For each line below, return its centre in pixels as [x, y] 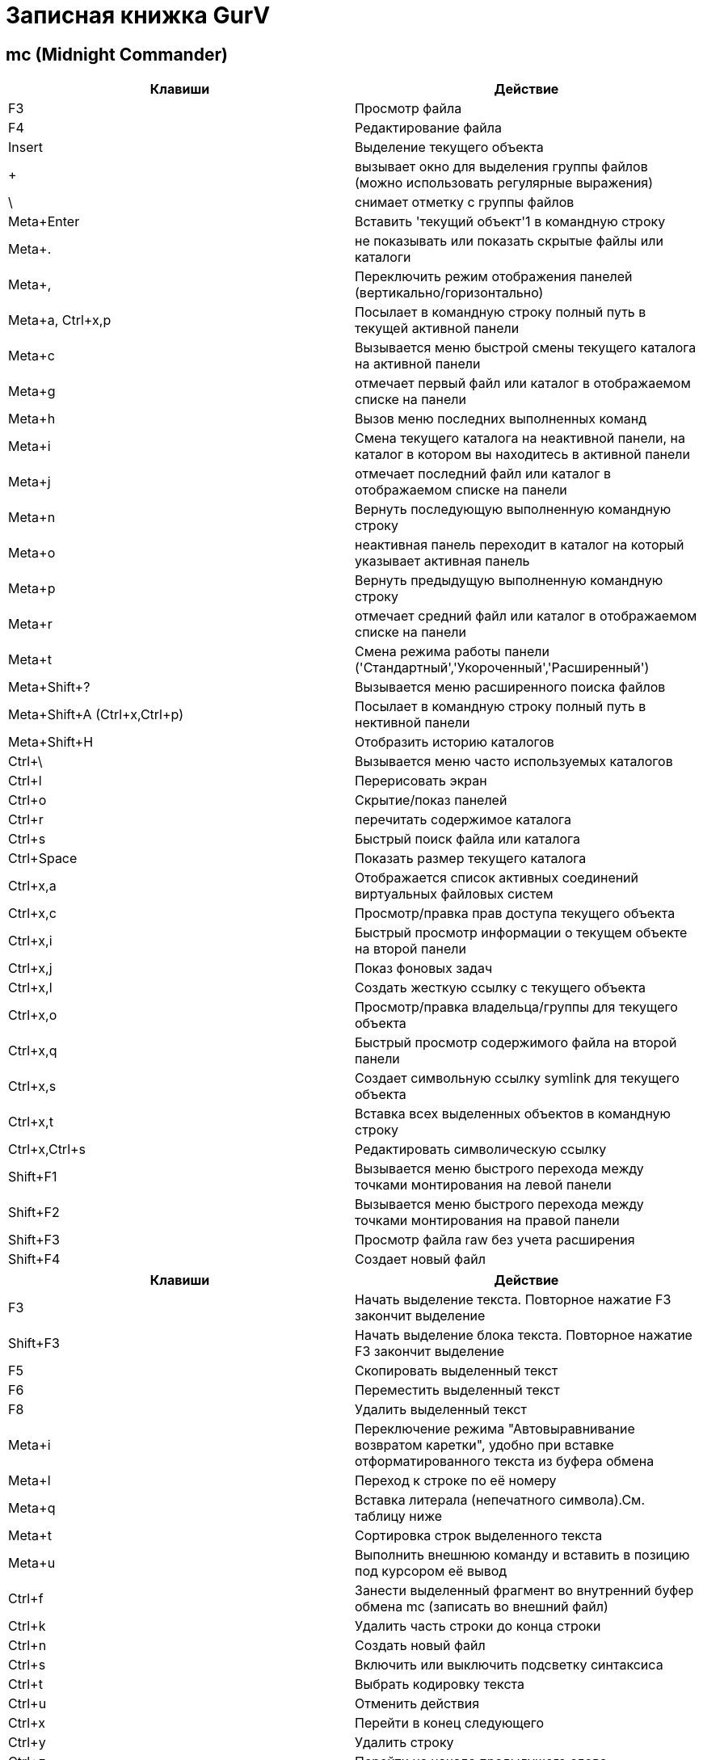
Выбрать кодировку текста [440, 1684]
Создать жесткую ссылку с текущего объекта [500, 988]
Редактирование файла [428, 128]
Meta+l [29, 1481]
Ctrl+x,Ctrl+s [47, 1149]
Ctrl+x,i [30, 941]
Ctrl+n [27, 1646]
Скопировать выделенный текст [457, 1371]
